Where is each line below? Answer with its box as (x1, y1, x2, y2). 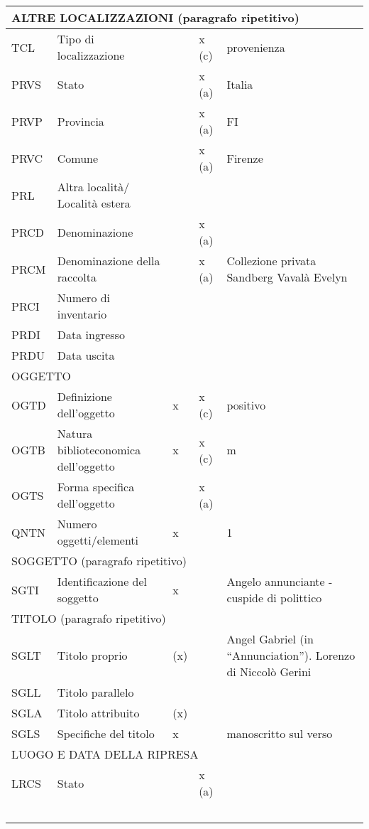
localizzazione (57, 47, 125, 63)
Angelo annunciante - (226, 573, 333, 589)
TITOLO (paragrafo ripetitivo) (11, 610, 166, 626)
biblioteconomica (57, 442, 141, 458)
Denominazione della (57, 252, 160, 269)
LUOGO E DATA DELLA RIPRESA (11, 746, 199, 762)
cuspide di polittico (226, 589, 322, 606)
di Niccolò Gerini (226, 663, 312, 680)
